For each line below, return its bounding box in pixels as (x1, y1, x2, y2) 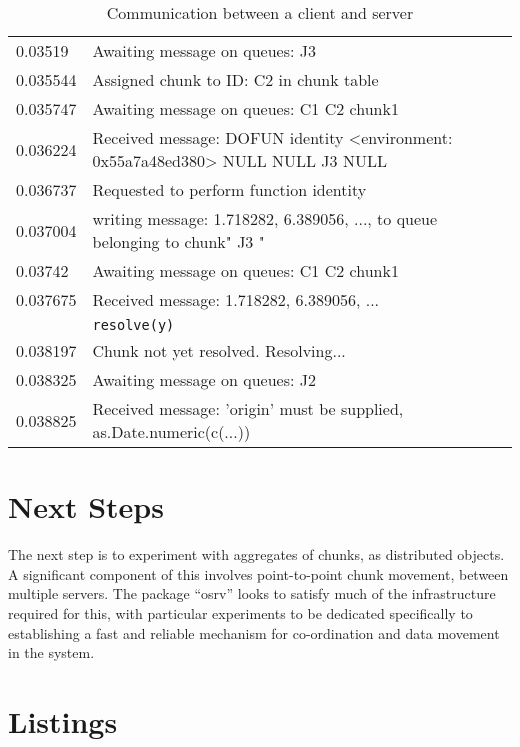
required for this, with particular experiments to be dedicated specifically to (8, 602, 473, 623)
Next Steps (8, 486, 164, 527)
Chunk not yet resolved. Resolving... (92, 339, 346, 362)
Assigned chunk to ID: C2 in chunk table (92, 68, 379, 91)
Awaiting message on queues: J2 (92, 368, 317, 391)
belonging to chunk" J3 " (92, 230, 265, 253)
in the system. (8, 642, 95, 663)
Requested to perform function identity (92, 178, 367, 201)
